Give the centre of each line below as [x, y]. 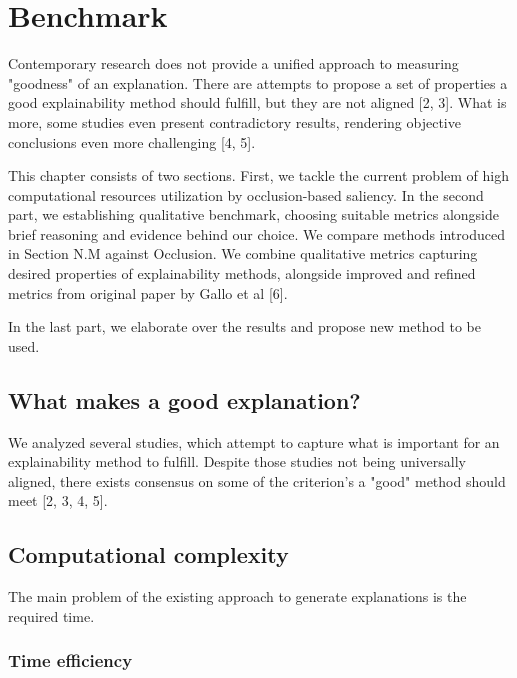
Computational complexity [148, 554]
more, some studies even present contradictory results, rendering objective [234, 121]
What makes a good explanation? [184, 399]
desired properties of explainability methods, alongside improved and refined [242, 273]
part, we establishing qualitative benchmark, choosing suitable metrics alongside [253, 214]
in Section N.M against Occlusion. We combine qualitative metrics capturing [243, 253]
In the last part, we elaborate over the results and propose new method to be [244, 326]
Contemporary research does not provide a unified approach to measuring [233, 63]
